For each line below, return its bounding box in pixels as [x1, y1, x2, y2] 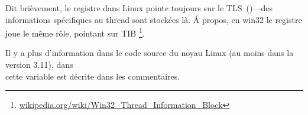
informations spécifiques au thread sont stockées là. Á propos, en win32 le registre [5, 13, 302, 25]
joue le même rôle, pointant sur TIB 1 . [5, 25, 145, 39]
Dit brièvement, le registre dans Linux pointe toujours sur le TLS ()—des [5, 2, 273, 14]
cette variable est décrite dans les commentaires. [5, 70, 180, 82]
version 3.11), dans [5, 58, 73, 71]
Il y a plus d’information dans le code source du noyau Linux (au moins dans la [5, 47, 294, 59]
